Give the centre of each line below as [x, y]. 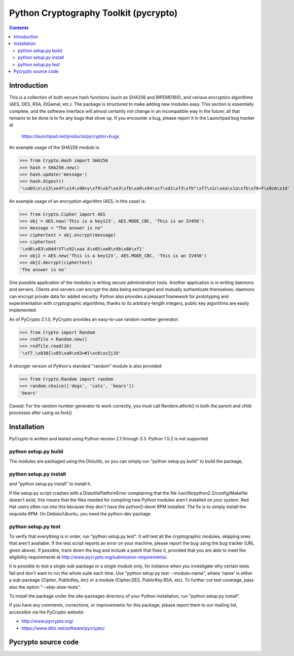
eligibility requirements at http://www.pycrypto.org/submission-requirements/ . [88, 557]
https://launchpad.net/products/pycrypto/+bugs [70, 136]
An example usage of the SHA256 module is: [55, 147]
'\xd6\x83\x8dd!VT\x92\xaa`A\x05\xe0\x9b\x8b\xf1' [82, 249]
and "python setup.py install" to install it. [50, 484]
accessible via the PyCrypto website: [47, 612]
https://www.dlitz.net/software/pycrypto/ [63, 628]
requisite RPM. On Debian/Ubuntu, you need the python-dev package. [80, 514]
